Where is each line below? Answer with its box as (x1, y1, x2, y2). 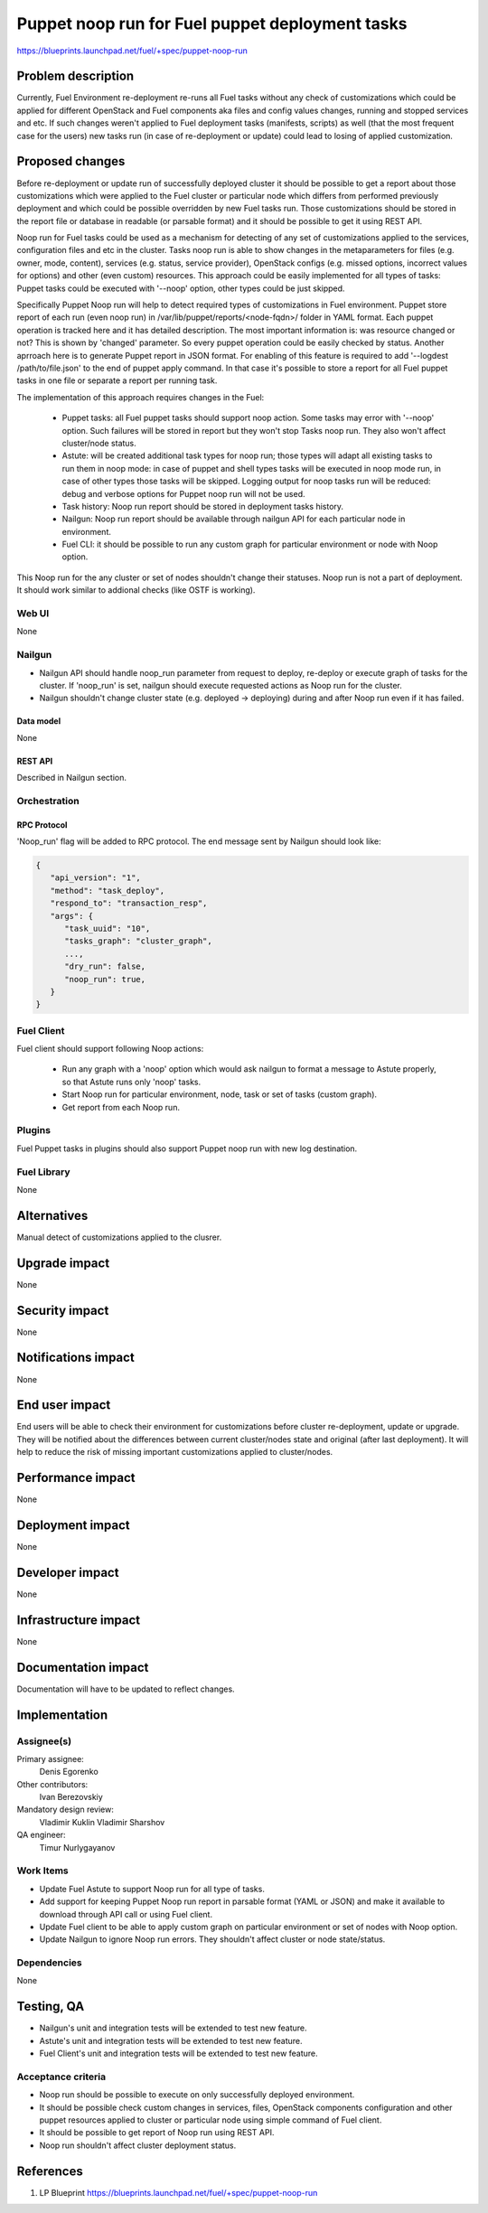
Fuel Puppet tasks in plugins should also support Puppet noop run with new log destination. (16, 1143, 358, 1154)
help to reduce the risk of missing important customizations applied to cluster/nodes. (16, 1447, 333, 1458)
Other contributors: (16, 1778, 89, 1789)
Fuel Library (16, 1166, 70, 1178)
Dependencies (16, 1956, 83, 1969)
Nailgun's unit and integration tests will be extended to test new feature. (39, 2022, 307, 2033)
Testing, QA (16, 1999, 85, 2014)
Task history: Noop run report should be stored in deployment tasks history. (61, 501, 343, 511)
